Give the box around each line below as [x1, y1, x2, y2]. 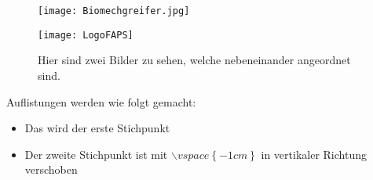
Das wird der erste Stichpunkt [24, 120, 170, 136]
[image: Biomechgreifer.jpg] [38, 5, 190, 16]
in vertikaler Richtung [261, 146, 367, 162]
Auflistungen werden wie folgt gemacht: [6, 93, 196, 110]
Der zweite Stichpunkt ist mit [24, 146, 168, 162]
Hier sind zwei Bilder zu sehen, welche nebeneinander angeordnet [38, 52, 351, 68]
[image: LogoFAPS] [38, 29, 133, 41]
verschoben [24, 161, 78, 178]
